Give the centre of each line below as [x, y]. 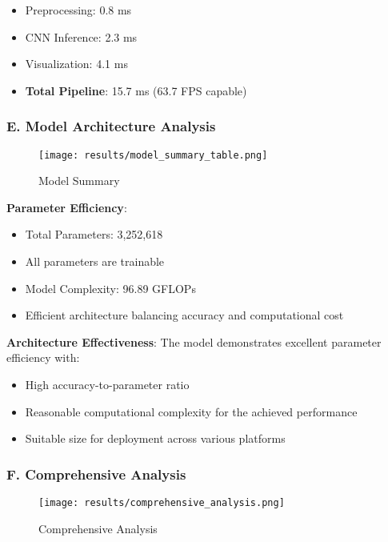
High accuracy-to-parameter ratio [107, 384]
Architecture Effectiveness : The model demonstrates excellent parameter [194, 341]
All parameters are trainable [95, 261]
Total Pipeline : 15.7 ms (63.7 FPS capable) [136, 90]
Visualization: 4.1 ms [76, 64]
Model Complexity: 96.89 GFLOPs [110, 288]
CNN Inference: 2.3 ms [81, 36]
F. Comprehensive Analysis [96, 474]
